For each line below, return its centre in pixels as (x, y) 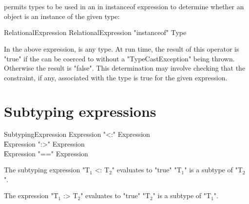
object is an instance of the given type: (62, 16)
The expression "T (31, 195)
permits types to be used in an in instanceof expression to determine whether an (124, 7)
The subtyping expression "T (47, 170)
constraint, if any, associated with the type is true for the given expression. (116, 77)
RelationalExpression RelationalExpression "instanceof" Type (95, 32)
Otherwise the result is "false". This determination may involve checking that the (125, 68)
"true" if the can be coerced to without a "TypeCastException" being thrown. (119, 58)
